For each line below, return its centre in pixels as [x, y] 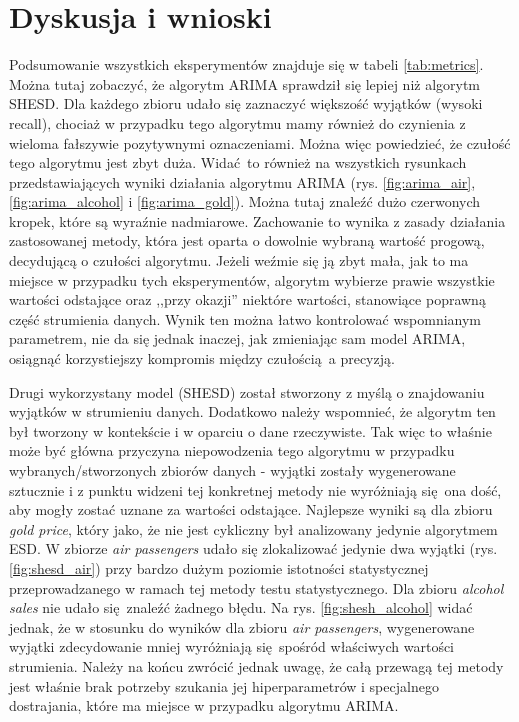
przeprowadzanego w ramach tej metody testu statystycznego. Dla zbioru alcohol [256, 587]
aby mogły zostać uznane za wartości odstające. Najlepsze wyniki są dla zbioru [251, 509]
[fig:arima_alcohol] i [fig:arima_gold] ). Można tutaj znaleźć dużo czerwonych [245, 201]
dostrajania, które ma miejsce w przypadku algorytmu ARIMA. [204, 705]
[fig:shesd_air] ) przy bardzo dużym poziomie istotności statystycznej [219, 567]
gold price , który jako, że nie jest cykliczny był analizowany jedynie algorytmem [253, 528]
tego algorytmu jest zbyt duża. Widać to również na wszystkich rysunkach [238, 162]
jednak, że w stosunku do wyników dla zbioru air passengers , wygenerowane [242, 626]
